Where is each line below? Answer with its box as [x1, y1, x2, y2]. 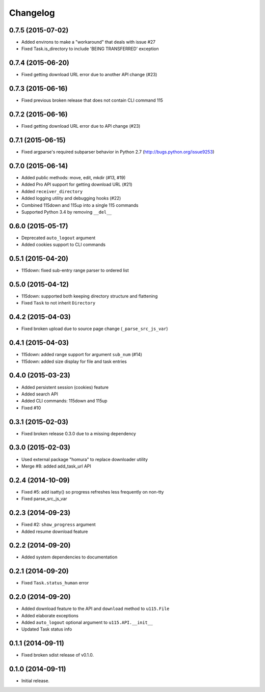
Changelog [9, 7, 55, 18]
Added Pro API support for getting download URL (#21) [21, 182, 132, 188]
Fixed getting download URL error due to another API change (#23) [21, 72, 158, 78]
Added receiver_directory [21, 188, 83, 194]
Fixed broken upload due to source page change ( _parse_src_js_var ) [21, 326, 168, 332]
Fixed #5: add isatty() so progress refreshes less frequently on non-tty [21, 489, 164, 495]
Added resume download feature [21, 528, 88, 534]
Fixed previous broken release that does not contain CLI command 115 [21, 97, 163, 103]
